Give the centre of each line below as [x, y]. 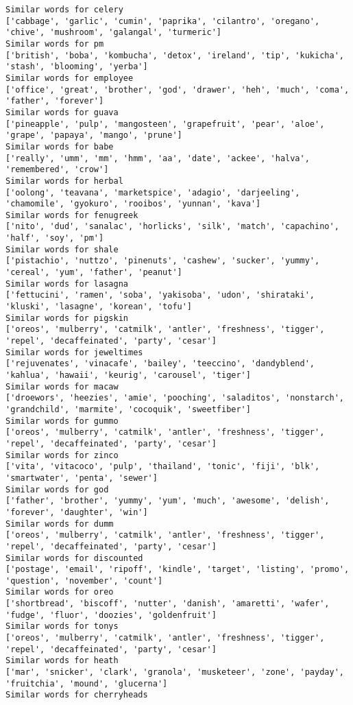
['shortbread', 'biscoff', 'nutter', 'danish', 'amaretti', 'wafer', [168, 604]
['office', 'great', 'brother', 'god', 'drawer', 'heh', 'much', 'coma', [178, 89]
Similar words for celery [64, 10]
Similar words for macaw [62, 386]
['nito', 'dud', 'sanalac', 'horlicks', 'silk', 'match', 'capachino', [172, 227]
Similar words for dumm [60, 524]
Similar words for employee [70, 78]
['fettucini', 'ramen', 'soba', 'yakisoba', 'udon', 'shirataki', [160, 295]
